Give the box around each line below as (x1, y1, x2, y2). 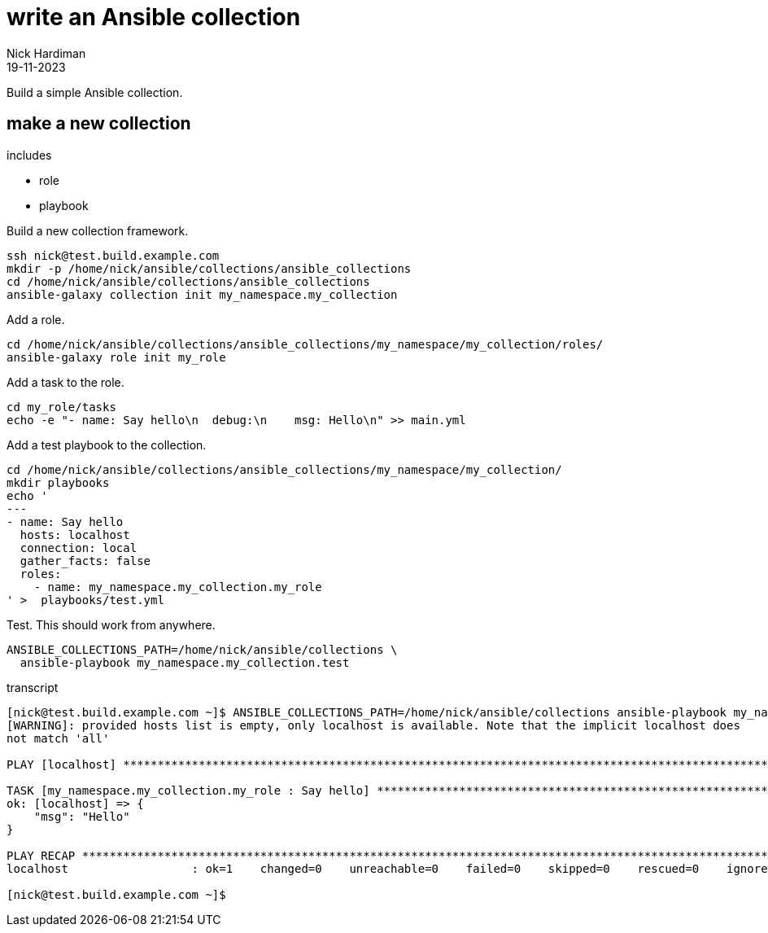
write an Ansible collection (7, 3, 301, 31)
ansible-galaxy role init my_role (7, 350, 226, 364)
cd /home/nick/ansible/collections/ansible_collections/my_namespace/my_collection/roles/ (7, 337, 604, 351)
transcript (7, 680, 59, 694)
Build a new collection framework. (7, 223, 189, 238)
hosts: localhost (20, 528, 130, 541)
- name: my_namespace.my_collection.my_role (33, 580, 322, 594)
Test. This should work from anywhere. (7, 617, 216, 632)
